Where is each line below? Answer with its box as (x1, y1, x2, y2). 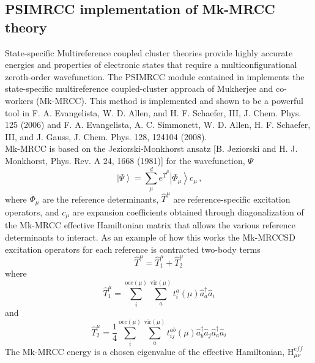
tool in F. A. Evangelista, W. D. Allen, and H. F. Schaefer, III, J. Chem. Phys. (5, 106, 302, 119)
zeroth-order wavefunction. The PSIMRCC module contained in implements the (5, 70, 305, 83)
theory (5, 17, 47, 36)
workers (5, 94, 34, 107)
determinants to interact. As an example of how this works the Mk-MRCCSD (5, 230, 295, 243)
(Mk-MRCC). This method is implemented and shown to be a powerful (36, 94, 303, 107)
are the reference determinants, (42, 192, 159, 205)
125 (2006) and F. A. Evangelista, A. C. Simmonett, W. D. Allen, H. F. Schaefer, (5, 118, 311, 131)
